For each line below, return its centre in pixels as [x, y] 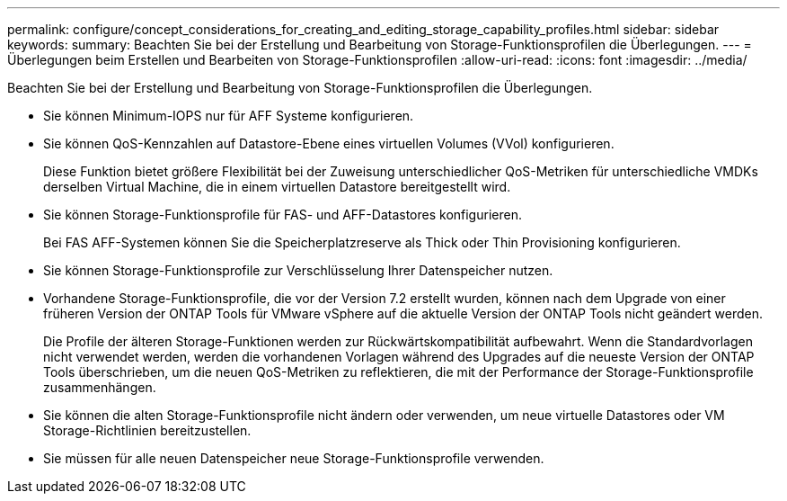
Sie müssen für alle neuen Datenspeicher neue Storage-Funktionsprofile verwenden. [294, 458]
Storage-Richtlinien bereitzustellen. [147, 430]
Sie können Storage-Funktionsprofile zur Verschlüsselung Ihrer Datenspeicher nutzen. [298, 270]
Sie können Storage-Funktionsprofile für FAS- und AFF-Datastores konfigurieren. [283, 215]
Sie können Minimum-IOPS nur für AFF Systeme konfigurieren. [229, 116]
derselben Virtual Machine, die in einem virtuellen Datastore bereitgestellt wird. [277, 187]
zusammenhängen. [100, 387]
